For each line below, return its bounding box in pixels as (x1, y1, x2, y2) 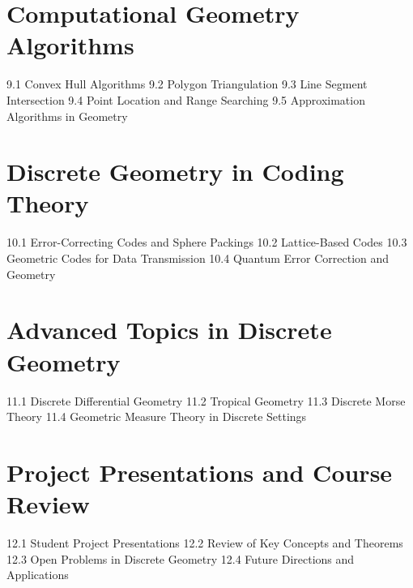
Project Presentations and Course (6, 455, 393, 488)
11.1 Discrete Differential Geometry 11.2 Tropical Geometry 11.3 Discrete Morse (6, 392, 406, 409)
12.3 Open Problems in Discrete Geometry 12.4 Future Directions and (6, 550, 355, 567)
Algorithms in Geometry (6, 107, 128, 124)
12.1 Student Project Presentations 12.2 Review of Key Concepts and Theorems (6, 534, 403, 551)
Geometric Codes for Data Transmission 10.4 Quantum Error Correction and (6, 250, 390, 266)
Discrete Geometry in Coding (6, 155, 344, 188)
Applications (6, 566, 69, 583)
